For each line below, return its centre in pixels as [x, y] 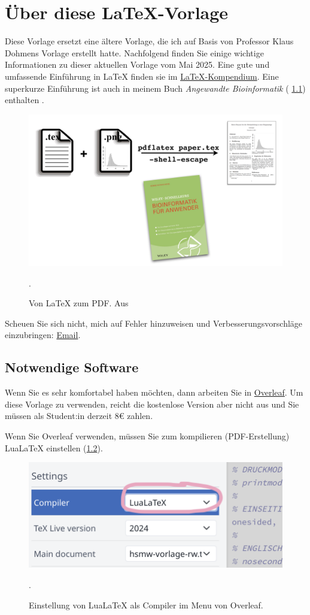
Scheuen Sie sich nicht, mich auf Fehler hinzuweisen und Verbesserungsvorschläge [154, 323]
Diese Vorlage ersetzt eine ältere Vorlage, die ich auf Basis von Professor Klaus [149, 41]
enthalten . [25, 100]
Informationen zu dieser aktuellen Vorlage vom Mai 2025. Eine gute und [137, 64]
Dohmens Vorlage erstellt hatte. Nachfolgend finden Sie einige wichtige [134, 52]
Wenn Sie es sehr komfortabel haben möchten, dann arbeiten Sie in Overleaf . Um [154, 392]
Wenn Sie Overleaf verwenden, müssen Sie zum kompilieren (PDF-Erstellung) [147, 436]
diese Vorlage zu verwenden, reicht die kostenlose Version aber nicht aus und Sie [152, 404]
